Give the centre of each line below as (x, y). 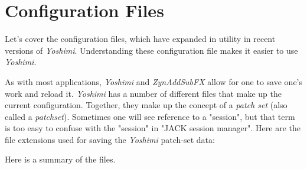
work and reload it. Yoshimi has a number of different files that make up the (143, 93)
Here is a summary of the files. (60, 159)
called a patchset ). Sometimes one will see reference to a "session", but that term (150, 116)
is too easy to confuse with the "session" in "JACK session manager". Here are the (153, 128)
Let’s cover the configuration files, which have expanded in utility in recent (140, 39)
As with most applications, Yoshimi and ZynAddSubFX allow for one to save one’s (153, 81)
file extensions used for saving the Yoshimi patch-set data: (110, 139)
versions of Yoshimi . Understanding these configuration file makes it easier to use (151, 50)
